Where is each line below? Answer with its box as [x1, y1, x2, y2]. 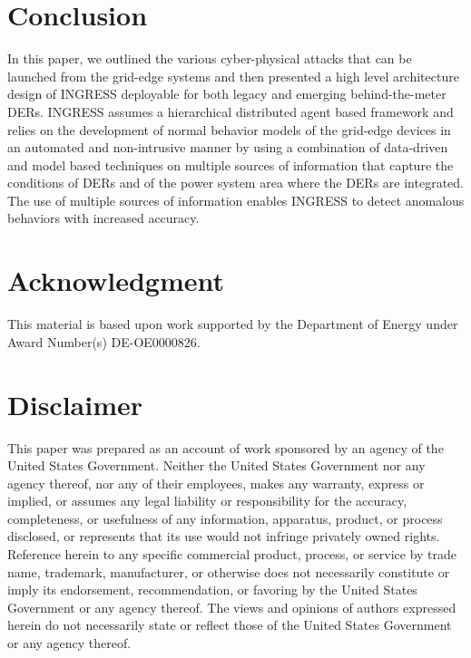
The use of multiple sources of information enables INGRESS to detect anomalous [7, 190, 465, 209]
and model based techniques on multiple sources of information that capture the [7, 155, 454, 174]
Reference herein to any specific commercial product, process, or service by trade [7, 545, 457, 564]
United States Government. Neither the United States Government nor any [7, 456, 426, 475]
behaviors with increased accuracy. [7, 208, 200, 227]
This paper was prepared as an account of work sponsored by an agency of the [7, 438, 444, 457]
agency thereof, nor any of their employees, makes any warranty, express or [7, 473, 425, 492]
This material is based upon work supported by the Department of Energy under [7, 314, 458, 334]
